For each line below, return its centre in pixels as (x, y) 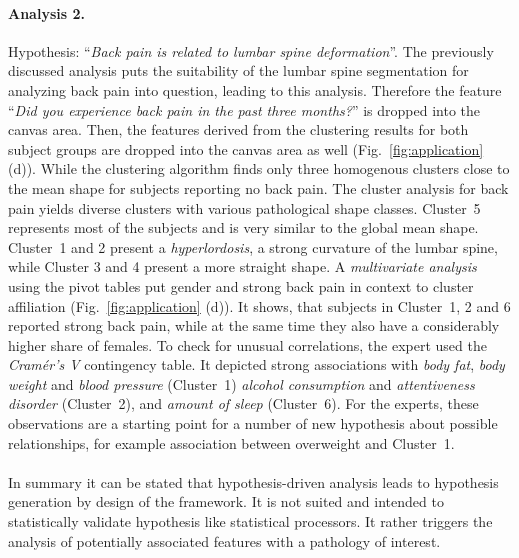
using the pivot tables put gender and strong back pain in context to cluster (241, 285)
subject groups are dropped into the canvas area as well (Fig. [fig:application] (246, 148)
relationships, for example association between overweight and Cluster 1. (231, 442)
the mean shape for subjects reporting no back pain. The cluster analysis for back (258, 187)
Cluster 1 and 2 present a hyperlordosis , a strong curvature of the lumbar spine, (253, 246)
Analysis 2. (46, 12)
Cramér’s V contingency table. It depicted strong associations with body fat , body (256, 364)
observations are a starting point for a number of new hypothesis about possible (253, 423)
